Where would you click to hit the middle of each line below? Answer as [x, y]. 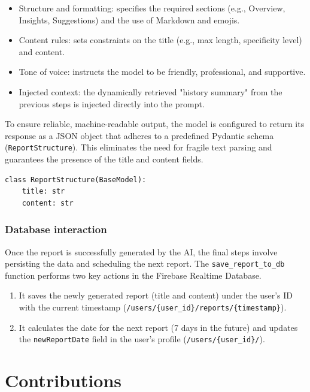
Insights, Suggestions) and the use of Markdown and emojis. [129, 19]
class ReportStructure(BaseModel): [76, 180]
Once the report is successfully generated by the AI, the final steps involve [141, 251]
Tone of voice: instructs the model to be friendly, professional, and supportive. [162, 72]
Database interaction [56, 229]
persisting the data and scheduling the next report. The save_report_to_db [145, 263]
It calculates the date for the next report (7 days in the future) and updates [158, 327]
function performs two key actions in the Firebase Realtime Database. [133, 275]
